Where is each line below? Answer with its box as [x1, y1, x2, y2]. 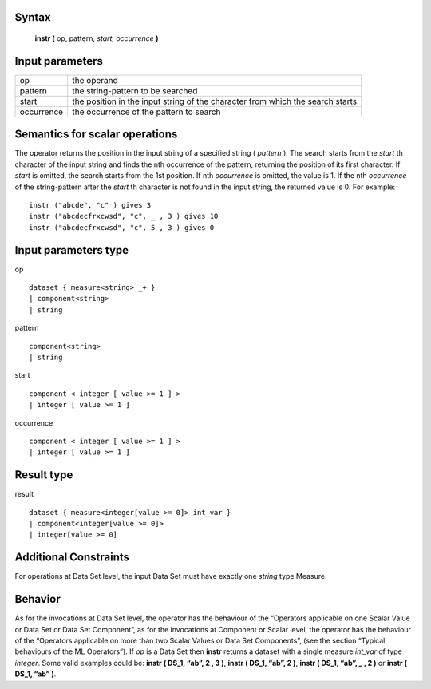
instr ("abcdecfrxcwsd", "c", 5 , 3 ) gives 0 [29, 223, 215, 232]
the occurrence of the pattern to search [72, 106, 221, 117]
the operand [72, 74, 119, 85]
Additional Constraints [14, 551, 130, 564]
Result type [14, 468, 73, 482]
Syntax [14, 10, 51, 24]
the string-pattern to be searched [72, 85, 198, 96]
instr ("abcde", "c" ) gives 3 [29, 200, 152, 209]
